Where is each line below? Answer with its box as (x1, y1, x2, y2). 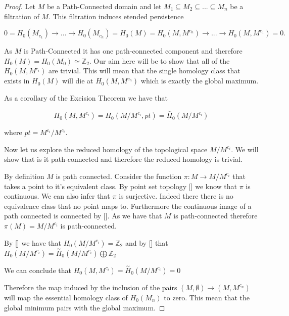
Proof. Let (4, 1, 35, 11)
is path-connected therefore (173, 210, 258, 221)
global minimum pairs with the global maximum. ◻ (4, 302, 165, 312)
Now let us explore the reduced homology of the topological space (4, 144, 208, 154)
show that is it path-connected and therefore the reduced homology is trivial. (4, 154, 243, 164)
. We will (231, 144, 259, 154)
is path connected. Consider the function (56, 170, 182, 181)
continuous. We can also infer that (4, 191, 110, 201)
